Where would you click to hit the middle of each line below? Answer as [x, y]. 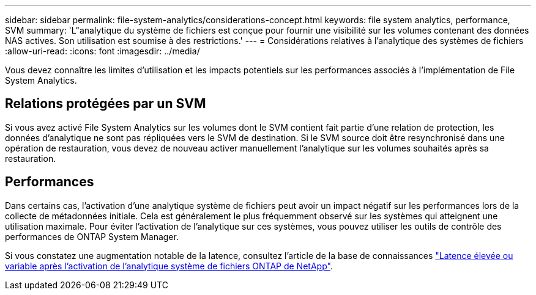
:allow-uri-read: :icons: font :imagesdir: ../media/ [102, 51]
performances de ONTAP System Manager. [92, 236]
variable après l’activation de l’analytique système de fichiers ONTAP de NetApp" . [169, 266]
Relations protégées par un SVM [106, 104]
